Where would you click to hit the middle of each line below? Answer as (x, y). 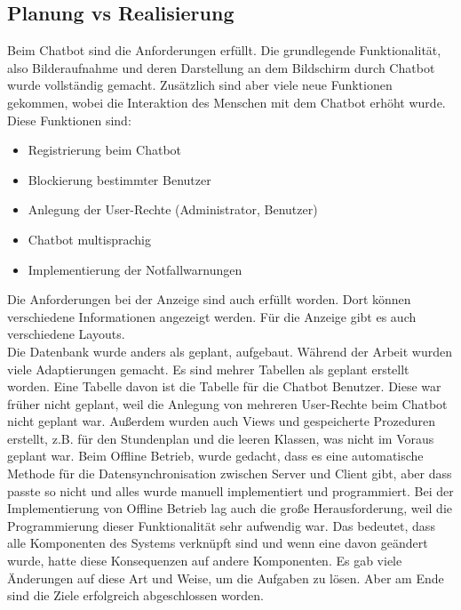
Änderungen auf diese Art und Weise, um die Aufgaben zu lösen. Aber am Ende (226, 578)
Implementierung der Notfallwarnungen (135, 269)
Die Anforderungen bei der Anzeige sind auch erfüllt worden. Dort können (209, 299)
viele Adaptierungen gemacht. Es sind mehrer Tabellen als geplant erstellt (208, 369)
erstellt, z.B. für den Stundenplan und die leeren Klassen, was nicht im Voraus (221, 438)
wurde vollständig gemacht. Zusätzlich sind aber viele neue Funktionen (200, 85)
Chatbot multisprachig (89, 239)
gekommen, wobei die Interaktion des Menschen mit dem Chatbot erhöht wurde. (227, 102)
